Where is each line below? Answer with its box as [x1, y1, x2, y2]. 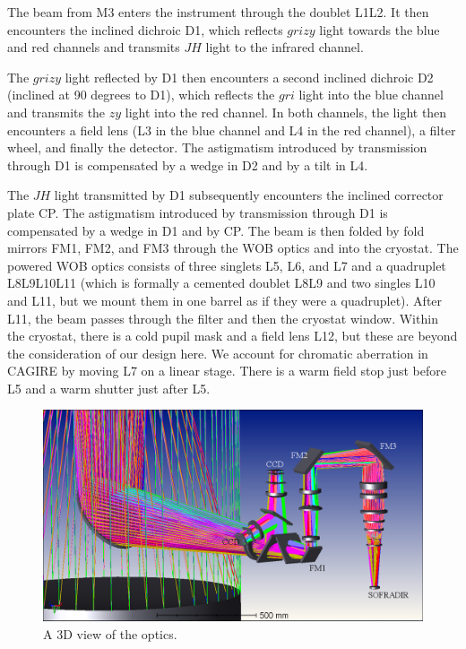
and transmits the [7, 102, 106, 121]
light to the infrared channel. [205, 38, 364, 56]
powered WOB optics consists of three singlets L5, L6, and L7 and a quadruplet [7, 255, 446, 274]
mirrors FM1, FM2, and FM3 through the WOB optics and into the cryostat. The [7, 238, 459, 257]
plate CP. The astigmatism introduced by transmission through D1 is [7, 203, 388, 221]
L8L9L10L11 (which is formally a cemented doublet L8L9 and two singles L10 [7, 273, 436, 292]
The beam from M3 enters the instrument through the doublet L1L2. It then [7, 3, 429, 21]
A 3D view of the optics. [43, 625, 177, 644]
